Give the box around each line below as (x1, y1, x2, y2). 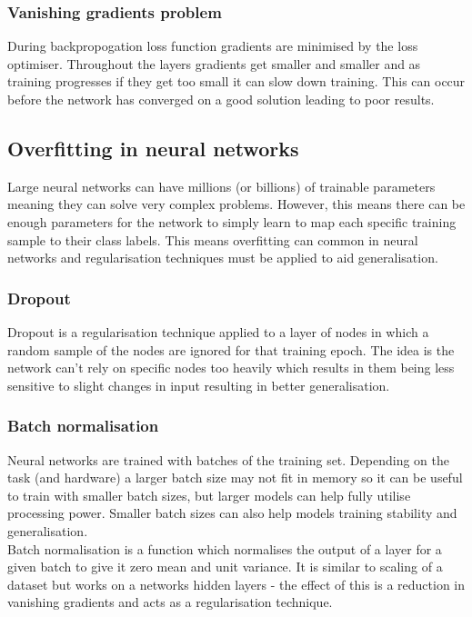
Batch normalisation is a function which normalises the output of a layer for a (7, 539, 442, 558)
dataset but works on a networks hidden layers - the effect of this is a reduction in (7, 574, 466, 593)
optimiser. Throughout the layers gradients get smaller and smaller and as (7, 54, 421, 73)
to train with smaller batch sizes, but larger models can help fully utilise (7, 485, 411, 504)
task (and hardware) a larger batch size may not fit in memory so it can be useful (7, 468, 463, 487)
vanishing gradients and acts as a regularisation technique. (7, 592, 333, 612)
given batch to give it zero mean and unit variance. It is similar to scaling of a (7, 557, 443, 576)
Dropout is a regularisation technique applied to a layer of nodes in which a (7, 322, 429, 341)
